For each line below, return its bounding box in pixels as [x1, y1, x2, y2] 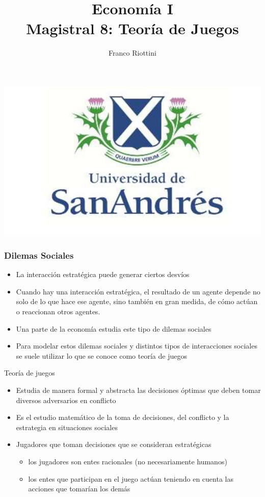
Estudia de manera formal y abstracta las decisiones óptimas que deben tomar [16, 384, 261, 395]
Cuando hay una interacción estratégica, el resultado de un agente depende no [16, 286, 260, 296]
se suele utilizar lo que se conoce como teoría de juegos [16, 350, 187, 361]
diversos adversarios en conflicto [16, 394, 116, 405]
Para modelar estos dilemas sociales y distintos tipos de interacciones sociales [16, 340, 257, 351]
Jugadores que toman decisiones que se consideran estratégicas [16, 439, 211, 450]
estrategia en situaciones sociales [16, 421, 118, 432]
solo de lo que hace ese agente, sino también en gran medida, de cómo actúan [16, 296, 258, 307]
